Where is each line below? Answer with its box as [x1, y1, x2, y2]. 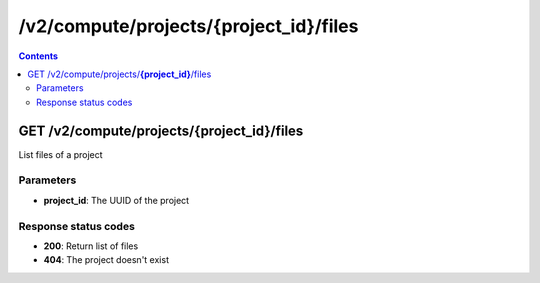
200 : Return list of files [43, 240, 139, 252]
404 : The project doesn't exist [43, 254, 170, 266]
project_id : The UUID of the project [43, 194, 190, 206]
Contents [18, 50, 59, 62]
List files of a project [18, 148, 104, 160]
